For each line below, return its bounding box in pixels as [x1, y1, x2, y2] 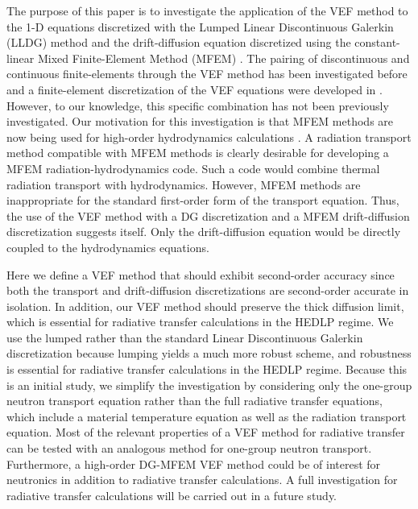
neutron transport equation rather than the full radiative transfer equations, [6, 392, 383, 409]
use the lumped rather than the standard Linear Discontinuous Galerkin [6, 329, 363, 346]
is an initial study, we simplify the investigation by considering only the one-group [6, 376, 412, 393]
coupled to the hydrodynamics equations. [6, 238, 209, 255]
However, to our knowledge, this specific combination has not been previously [6, 97, 389, 114]
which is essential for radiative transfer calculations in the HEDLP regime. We [6, 313, 394, 330]
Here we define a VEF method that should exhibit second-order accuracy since [6, 266, 395, 283]
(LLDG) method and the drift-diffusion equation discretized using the [6, 34, 351, 51]
